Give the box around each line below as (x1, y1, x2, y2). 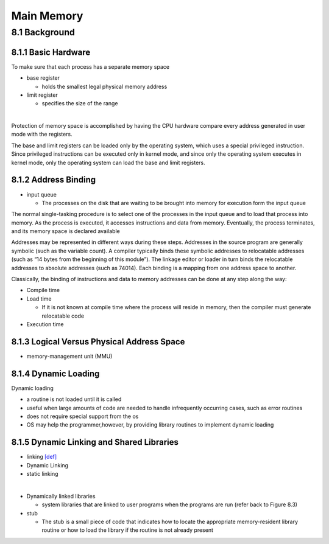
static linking (26, 470, 58, 478)
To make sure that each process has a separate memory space (11, 63, 170, 70)
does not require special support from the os (26, 413, 139, 420)
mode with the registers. (11, 131, 73, 138)
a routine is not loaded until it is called (26, 396, 122, 403)
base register (26, 74, 60, 82)
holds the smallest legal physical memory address (41, 83, 168, 90)
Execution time (26, 321, 64, 328)
